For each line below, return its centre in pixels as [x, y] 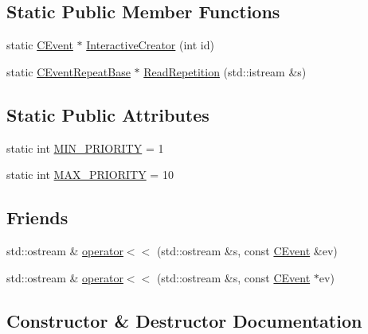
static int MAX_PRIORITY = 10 [90, 175]
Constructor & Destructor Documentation [184, 320]
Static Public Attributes [108, 114]
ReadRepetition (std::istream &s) [225, 71]
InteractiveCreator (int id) [150, 45]
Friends [37, 217]
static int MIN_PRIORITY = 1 [85, 148]
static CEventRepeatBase [69, 71]
